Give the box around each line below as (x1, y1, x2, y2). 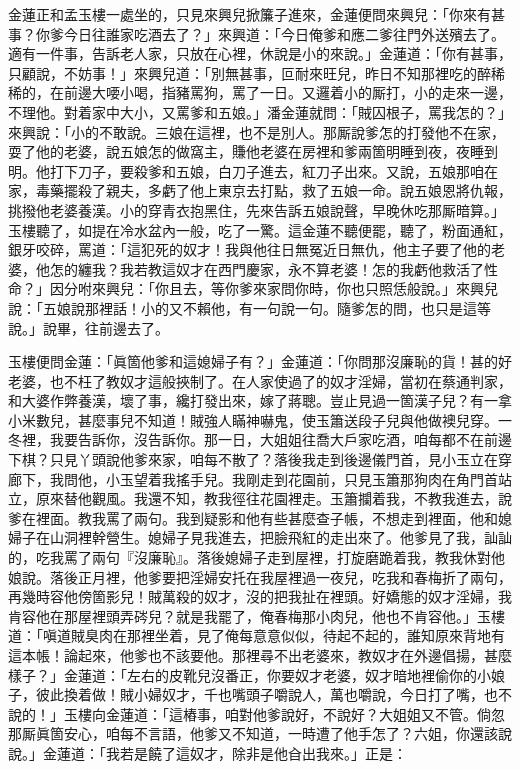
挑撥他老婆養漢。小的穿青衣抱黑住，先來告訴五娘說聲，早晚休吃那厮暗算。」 (8, 199, 505, 220)
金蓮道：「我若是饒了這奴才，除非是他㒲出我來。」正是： (42, 742, 407, 763)
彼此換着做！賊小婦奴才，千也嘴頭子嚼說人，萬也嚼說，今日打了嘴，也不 (35, 684, 512, 705)
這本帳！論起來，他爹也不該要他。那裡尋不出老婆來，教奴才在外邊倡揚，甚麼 (8, 645, 512, 665)
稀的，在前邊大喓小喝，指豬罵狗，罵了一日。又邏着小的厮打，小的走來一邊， (8, 82, 512, 103)
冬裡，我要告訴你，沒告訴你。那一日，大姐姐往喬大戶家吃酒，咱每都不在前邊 (8, 429, 512, 450)
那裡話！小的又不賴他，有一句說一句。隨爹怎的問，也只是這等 (84, 297, 491, 318)
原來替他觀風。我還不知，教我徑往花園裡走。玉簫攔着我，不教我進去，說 (35, 488, 512, 509)
